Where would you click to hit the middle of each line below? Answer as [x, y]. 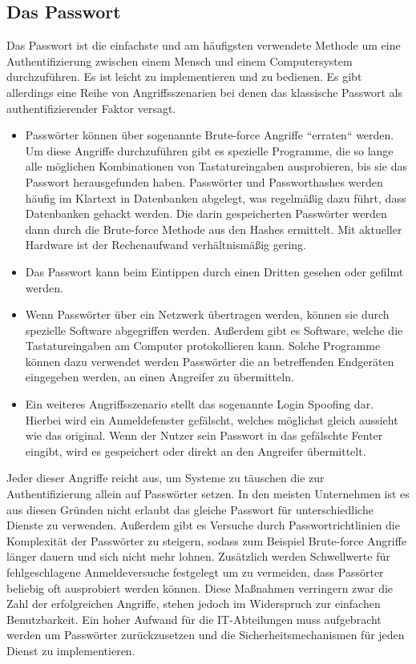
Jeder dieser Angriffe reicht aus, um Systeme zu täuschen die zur [166, 478]
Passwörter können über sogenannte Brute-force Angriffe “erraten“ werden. [210, 135]
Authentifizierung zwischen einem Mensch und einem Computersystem [180, 60]
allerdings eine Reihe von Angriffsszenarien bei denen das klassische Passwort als [204, 92]
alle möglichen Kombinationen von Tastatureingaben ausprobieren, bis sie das [216, 166]
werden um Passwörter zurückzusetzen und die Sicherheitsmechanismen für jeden [206, 635]
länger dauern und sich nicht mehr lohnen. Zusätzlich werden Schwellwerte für [198, 556]
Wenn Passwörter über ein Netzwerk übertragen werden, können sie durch [207, 314]
